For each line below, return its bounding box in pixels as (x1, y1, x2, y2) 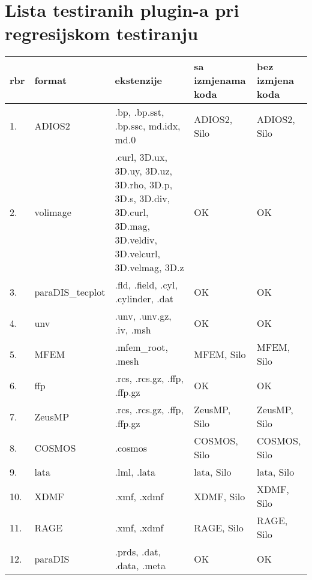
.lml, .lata (115, 465, 156, 479)
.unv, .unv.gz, (115, 309, 172, 323)
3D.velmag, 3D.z (115, 260, 184, 275)
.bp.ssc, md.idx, (115, 119, 181, 133)
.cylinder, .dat (115, 291, 173, 306)
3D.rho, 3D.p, (115, 178, 173, 192)
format (34, 73, 67, 88)
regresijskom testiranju (5, 21, 199, 46)
